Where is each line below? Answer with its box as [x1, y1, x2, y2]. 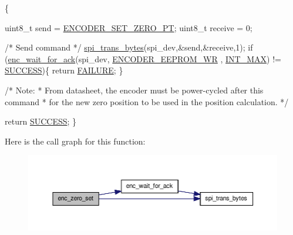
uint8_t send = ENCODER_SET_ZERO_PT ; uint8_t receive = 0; [5, 21, 252, 33]
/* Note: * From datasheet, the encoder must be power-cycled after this [5, 83, 264, 96]
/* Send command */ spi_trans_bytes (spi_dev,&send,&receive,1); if [5, 41, 253, 53]
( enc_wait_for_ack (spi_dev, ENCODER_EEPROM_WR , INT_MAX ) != [5, 52, 281, 65]
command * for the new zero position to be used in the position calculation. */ [5, 95, 289, 108]
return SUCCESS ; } [5, 115, 77, 127]
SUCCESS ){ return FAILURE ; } [5, 64, 123, 76]
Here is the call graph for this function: [5, 135, 146, 147]
